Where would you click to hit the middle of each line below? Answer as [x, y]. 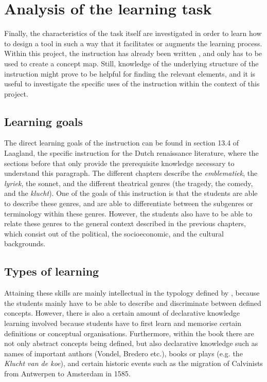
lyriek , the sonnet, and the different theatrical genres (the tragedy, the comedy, [129, 183]
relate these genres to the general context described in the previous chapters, [125, 223]
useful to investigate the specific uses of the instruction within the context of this [132, 84]
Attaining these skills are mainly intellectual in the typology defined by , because [132, 293]
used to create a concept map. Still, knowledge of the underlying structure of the [131, 63]
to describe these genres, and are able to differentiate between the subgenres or [129, 203]
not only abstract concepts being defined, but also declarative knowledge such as [131, 343]
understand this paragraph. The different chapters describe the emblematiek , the [131, 173]
